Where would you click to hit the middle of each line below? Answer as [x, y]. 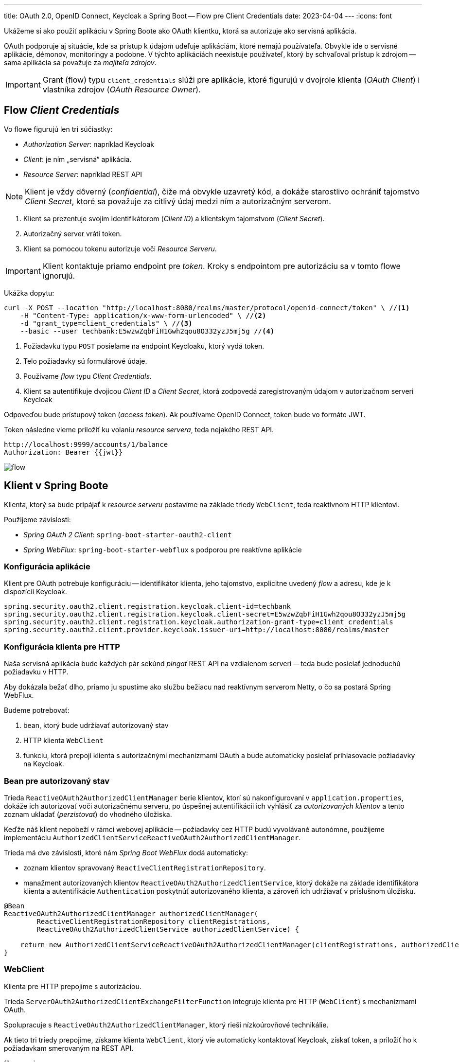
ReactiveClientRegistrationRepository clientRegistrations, [153, 921]
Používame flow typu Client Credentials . [88, 376]
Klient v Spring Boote [56, 486]
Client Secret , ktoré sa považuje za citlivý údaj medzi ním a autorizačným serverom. [178, 201]
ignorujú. [59, 275]
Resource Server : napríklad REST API [83, 174]
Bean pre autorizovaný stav [57, 781]
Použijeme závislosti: [37, 519]
